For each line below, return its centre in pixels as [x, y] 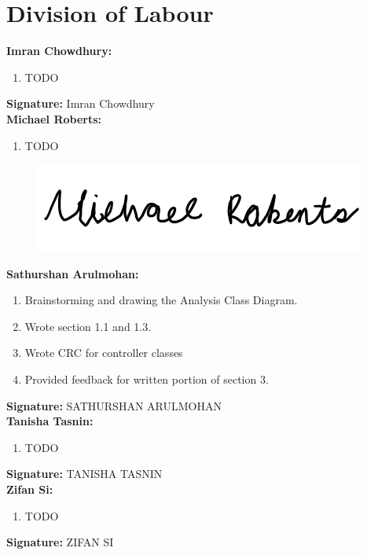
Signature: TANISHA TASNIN [84, 474]
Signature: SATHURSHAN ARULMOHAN [114, 405]
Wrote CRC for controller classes [104, 353]
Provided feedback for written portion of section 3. [147, 379]
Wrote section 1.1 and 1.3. [88, 326]
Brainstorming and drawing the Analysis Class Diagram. [161, 300]
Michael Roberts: [54, 118]
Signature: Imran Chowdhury [81, 103]
